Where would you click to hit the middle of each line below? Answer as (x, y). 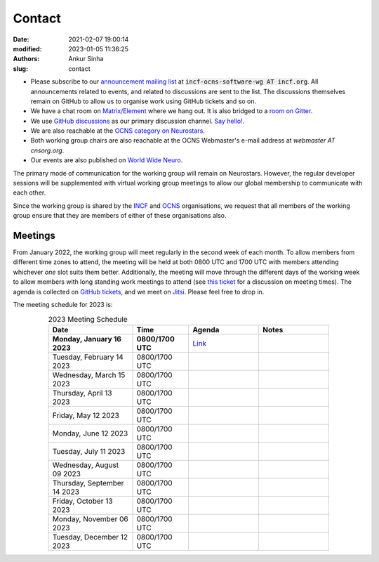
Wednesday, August (86, 465)
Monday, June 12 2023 (90, 433)
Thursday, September (88, 483)
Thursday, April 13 (82, 393)
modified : (27, 48)
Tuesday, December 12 (90, 537)
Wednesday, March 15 (89, 374)
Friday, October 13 (82, 501)
